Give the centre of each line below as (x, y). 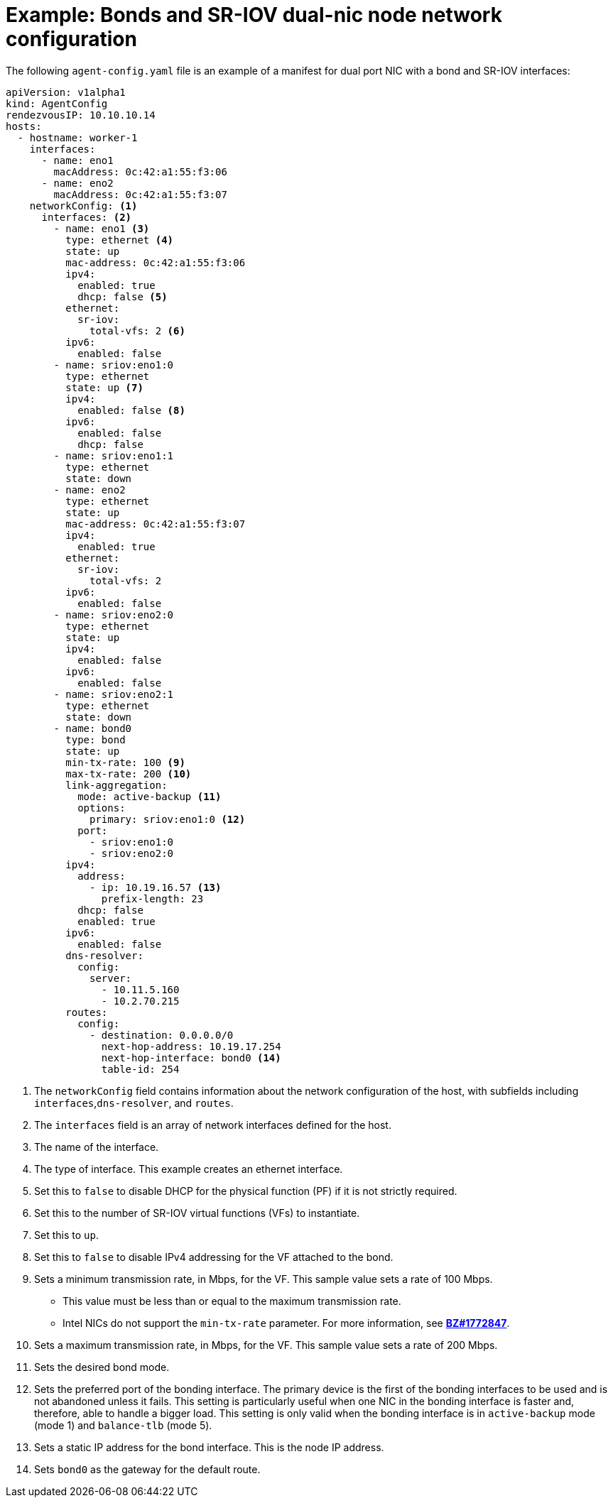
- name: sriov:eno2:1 (114, 694)
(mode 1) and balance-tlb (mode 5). (123, 1425)
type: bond (96, 739)
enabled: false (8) (131, 410)
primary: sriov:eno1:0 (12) (168, 819)
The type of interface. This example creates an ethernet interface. (189, 1169)
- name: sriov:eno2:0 (114, 614)
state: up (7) (104, 387)
